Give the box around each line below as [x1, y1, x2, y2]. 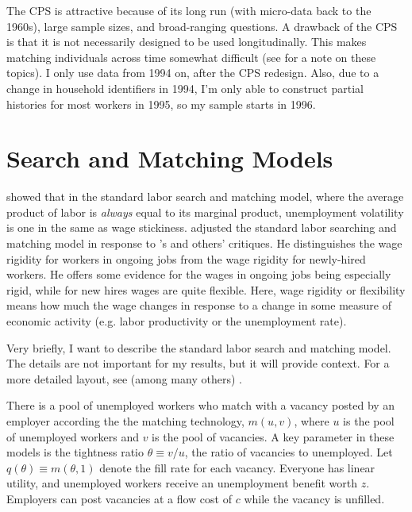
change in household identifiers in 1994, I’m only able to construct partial [6, 79, 364, 96]
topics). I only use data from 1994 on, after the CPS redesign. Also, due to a [6, 64, 379, 81]
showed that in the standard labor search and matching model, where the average [6, 188, 404, 205]
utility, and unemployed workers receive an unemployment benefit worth [6, 475, 358, 491]
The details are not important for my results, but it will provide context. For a [6, 355, 390, 371]
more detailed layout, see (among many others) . [6, 370, 242, 387]
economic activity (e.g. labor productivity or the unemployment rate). [6, 313, 347, 329]
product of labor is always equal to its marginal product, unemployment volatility [6, 203, 404, 220]
